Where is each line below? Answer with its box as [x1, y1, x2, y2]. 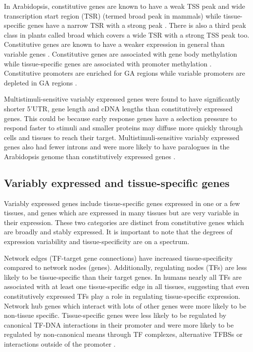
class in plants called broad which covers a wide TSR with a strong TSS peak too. [4, 29, 250, 40]
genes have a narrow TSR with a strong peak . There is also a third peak [27, 20, 246, 30]
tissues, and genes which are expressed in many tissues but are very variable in [4, 207, 239, 218]
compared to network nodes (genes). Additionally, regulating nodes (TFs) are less [4, 262, 247, 272]
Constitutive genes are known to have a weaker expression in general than [4, 39, 225, 49]
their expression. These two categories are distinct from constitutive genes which [4, 217, 244, 227]
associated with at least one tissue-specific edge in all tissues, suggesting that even [4, 281, 250, 291]
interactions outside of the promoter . [4, 339, 116, 349]
